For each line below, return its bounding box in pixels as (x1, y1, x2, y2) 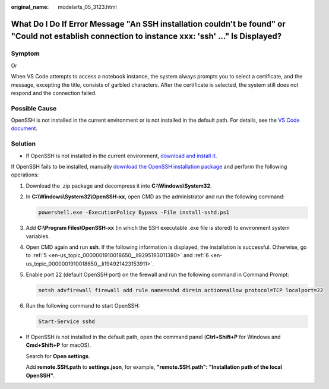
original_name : (11, 4, 49, 10)
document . (11, 125, 38, 132)
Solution (11, 140, 36, 148)
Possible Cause (11, 104, 57, 112)
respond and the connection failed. (11, 89, 97, 96)
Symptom (11, 49, 40, 58)
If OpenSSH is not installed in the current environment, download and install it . (26, 152, 217, 159)
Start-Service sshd (38, 318, 95, 325)
